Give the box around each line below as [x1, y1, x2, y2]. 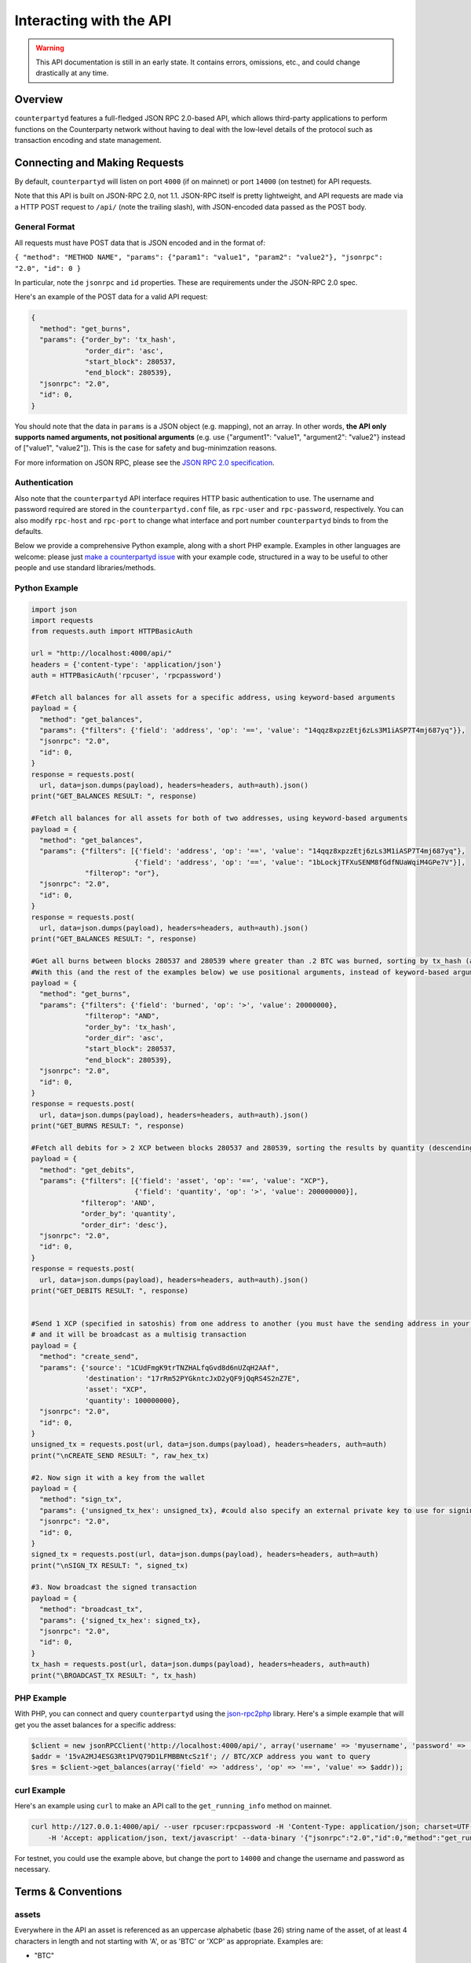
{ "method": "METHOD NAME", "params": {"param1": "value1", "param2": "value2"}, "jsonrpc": [14, 253, 384, 262]
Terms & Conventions [14, 1884, 122, 1898]
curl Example [14, 1785, 66, 1796]
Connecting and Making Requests [14, 155, 184, 169]
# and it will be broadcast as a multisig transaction [31, 1330, 246, 1339]
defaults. [14, 526, 43, 536]
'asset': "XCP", [85, 1385, 148, 1394]
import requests [31, 616, 94, 625]
